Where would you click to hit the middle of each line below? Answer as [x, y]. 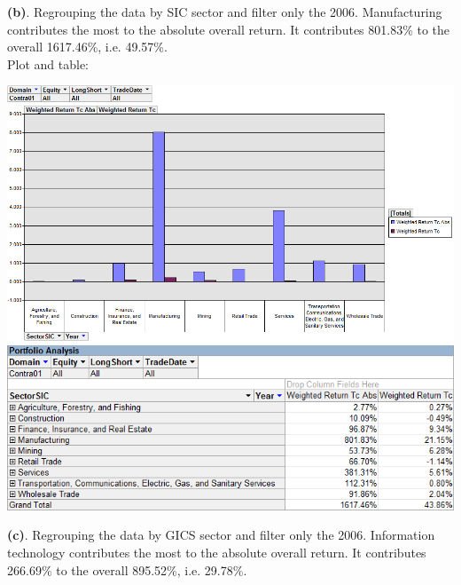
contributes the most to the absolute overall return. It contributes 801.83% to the [229, 29]
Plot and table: [48, 63]
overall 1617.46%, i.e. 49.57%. [87, 47]
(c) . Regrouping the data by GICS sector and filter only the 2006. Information [221, 535]
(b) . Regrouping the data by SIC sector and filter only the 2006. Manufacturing [225, 12]
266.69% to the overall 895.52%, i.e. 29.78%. [127, 569]
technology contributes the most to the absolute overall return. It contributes [217, 552]
